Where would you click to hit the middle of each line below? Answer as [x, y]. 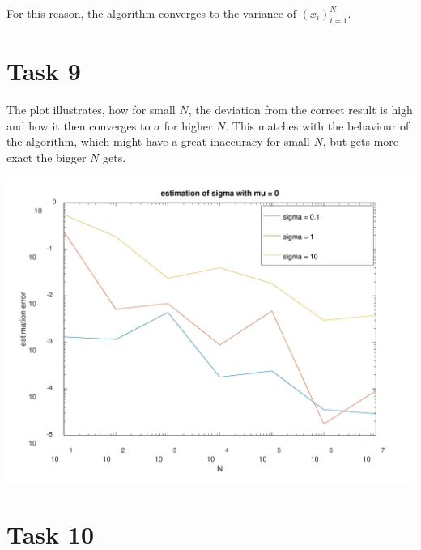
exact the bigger [47, 157]
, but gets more [361, 141]
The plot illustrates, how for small [91, 109]
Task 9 [44, 70]
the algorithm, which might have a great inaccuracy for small [158, 141]
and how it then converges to [79, 125]
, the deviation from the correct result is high [300, 109]
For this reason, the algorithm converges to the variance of [151, 13]
